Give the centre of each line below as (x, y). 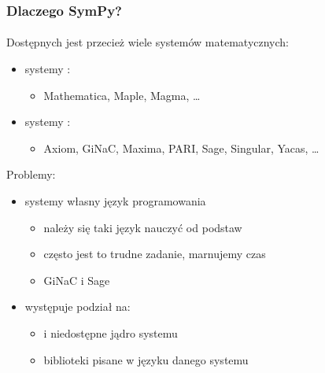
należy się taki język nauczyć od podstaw (143, 227)
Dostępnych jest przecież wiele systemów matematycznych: (148, 42)
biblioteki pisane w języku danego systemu (146, 359)
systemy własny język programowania (115, 201)
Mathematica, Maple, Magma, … (122, 95)
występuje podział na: (78, 307)
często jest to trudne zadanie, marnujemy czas (155, 254)
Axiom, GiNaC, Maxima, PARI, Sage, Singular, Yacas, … (181, 148)
